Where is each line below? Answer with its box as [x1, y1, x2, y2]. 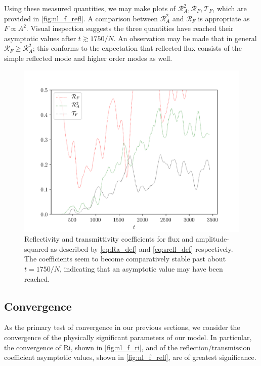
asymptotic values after [4, 32, 76, 43]
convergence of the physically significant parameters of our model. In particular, [4, 331, 252, 342]
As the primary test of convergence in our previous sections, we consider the [4, 322, 240, 332]
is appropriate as [198, 13, 250, 23]
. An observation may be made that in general [113, 32, 257, 43]
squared [24, 243, 49, 254]
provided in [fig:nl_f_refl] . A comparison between [4, 13, 158, 23]
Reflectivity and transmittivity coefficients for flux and [24, 234, 194, 244]
